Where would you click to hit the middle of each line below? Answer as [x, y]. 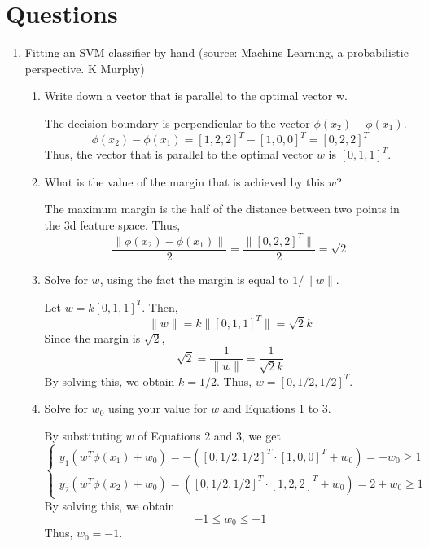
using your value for [158, 408]
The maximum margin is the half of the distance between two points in [222, 209]
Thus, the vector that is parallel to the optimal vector [179, 154]
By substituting [83, 435]
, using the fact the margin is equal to [194, 279]
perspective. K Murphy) [85, 68]
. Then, [160, 306]
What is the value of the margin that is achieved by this [184, 181]
